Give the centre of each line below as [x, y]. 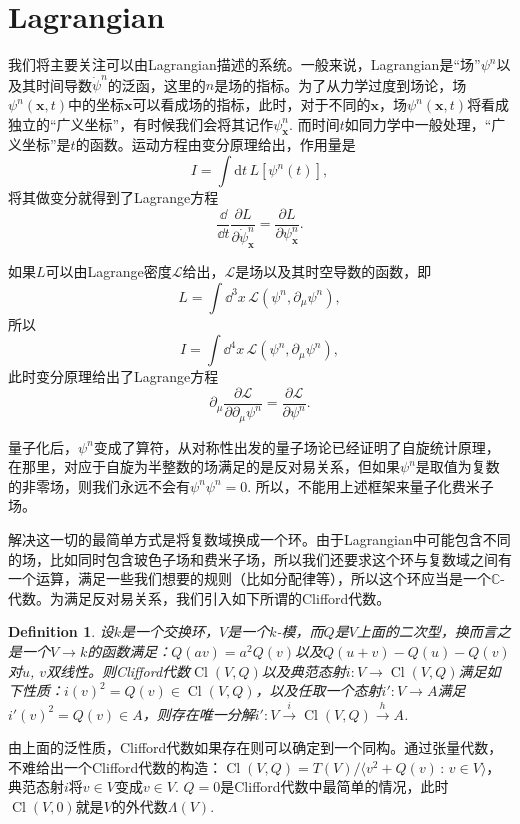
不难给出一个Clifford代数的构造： [115, 766]
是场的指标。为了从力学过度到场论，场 [340, 84]
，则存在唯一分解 [198, 713]
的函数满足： [129, 651]
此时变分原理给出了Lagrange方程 [113, 376]
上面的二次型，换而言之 [433, 631]
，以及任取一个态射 [318, 690]
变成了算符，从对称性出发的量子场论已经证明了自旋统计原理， [296, 446]
